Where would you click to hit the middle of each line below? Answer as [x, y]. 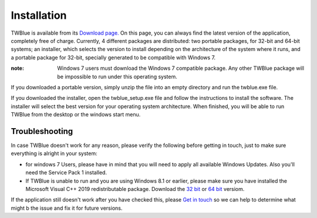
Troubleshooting [42, 131]
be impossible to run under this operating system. [117, 76]
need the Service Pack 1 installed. [66, 173]
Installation [39, 15]
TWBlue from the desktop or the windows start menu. [76, 115]
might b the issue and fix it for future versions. [67, 208]
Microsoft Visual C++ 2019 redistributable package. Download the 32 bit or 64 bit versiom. [135, 189]
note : [18, 68]
